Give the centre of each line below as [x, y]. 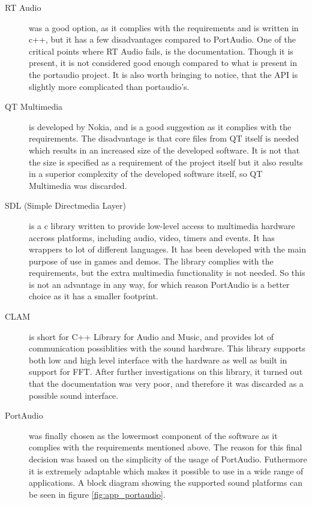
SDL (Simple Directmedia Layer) [65, 205]
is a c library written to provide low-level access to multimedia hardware [162, 225]
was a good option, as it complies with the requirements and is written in [164, 27]
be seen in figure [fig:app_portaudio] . [97, 494]
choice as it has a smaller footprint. [94, 296]
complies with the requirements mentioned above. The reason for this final [166, 447]
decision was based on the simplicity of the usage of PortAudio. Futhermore [168, 459]
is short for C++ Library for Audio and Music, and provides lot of [151, 336]
